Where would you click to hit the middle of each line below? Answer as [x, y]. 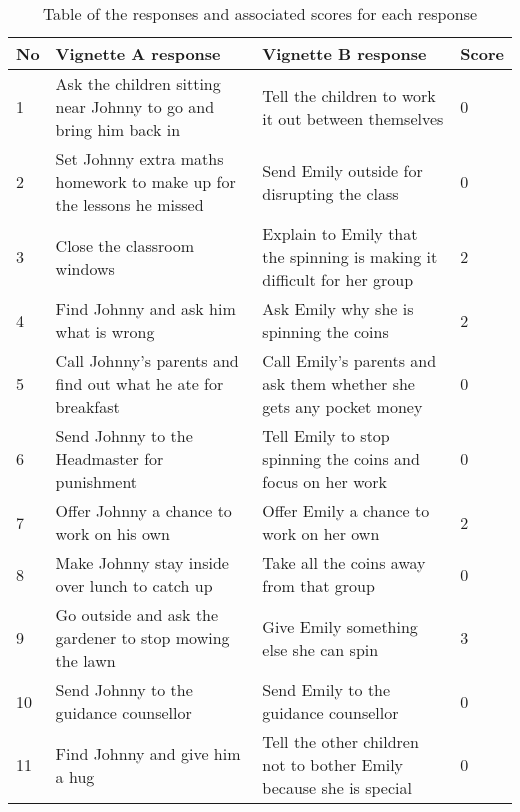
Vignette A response [138, 53]
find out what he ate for [139, 383]
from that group [318, 585]
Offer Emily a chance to [346, 510]
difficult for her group [338, 279]
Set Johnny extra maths [139, 158]
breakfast [87, 406]
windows [85, 268]
